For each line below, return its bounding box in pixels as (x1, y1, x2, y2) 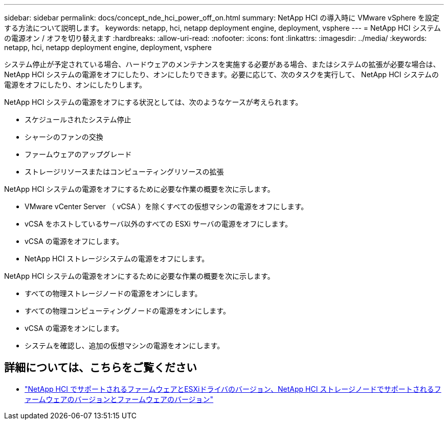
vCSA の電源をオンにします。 (25, 324, 124, 332)
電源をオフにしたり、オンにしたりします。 (4, 80, 147, 89)
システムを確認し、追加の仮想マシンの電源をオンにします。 (25, 341, 225, 350)
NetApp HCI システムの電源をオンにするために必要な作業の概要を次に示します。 (4, 272, 275, 280)
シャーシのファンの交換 (25, 132, 103, 141)
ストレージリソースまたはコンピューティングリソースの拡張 (25, 167, 224, 176)
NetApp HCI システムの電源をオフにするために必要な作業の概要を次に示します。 (4, 185, 275, 193)
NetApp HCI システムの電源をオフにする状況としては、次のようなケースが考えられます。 (4, 98, 303, 106)
